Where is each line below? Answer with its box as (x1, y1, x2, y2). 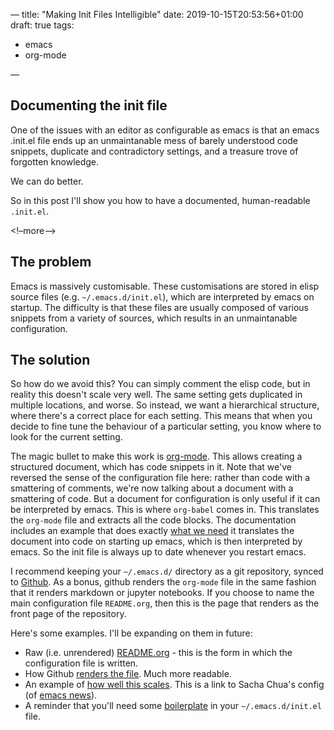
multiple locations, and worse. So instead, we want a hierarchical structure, (10, 399, 320, 411)
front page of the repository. (10, 608, 127, 620)
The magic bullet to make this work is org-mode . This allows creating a (10, 450, 303, 463)
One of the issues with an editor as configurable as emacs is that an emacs (10, 124, 320, 136)
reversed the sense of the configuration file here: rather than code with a (10, 472, 311, 484)
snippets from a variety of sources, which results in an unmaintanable (10, 312, 298, 324)
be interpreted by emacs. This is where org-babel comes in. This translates (10, 504, 320, 516)
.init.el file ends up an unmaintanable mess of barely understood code (10, 134, 298, 146)
